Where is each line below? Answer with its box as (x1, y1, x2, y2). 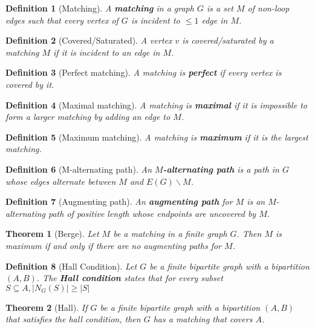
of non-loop (247, 2, 290, 14)
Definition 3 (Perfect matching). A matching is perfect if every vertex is (5, 66, 282, 79)
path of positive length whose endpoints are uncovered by (48, 207, 256, 219)
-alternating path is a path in (163, 162, 279, 175)
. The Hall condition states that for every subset (36, 271, 223, 284)
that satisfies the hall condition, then (5, 313, 141, 325)
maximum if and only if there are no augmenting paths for (5, 239, 222, 251)
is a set (206, 2, 233, 14)
